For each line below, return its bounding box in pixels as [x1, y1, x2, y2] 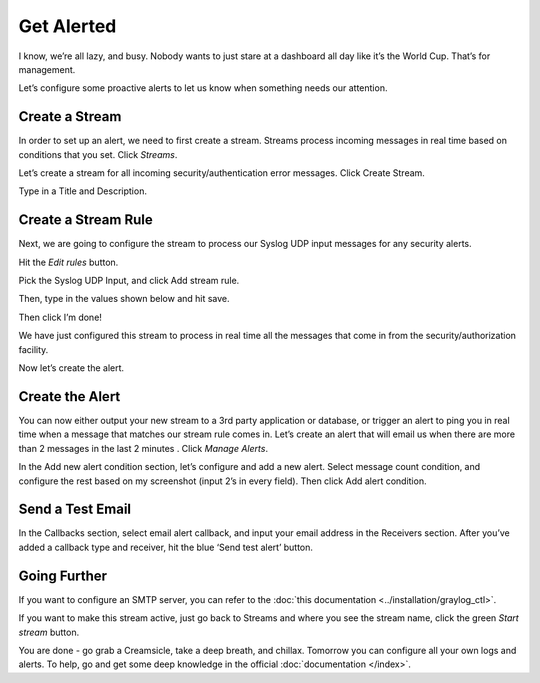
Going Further [18, 567, 108, 584]
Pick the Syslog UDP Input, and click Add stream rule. [18, 275, 240, 287]
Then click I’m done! [18, 311, 102, 323]
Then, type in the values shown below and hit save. [18, 293, 230, 305]
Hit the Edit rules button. [18, 256, 119, 268]
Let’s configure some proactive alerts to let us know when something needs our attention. [18, 82, 388, 94]
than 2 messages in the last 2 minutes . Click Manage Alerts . [18, 442, 269, 454]
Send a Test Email [18, 501, 132, 518]
